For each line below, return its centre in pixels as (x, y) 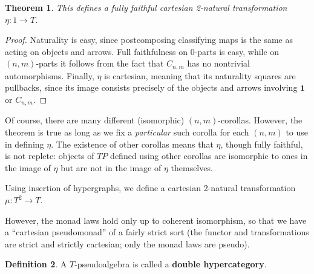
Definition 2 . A (36, 264)
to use (297, 132)
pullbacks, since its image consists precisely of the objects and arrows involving (151, 87)
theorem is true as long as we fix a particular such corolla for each (127, 132)
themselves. (192, 167)
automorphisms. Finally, (50, 75)
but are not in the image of (111, 167)
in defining (25, 144)
